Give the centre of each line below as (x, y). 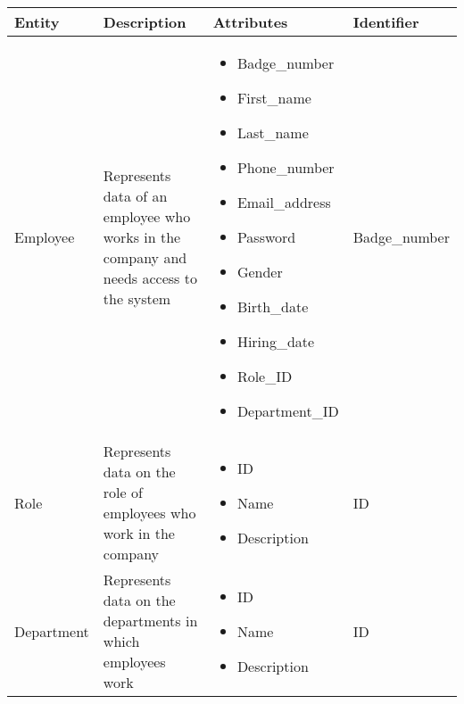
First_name (274, 98)
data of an (135, 196)
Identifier (386, 22)
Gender (260, 272)
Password (266, 237)
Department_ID (288, 411)
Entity (37, 22)
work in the (139, 533)
